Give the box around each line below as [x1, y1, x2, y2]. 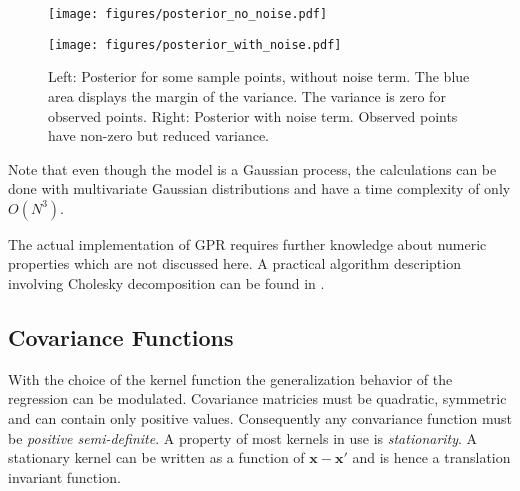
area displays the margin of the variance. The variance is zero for [48, 85, 446, 106]
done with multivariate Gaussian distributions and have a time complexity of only [8, 178, 511, 199]
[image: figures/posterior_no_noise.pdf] [48, 7, 328, 21]
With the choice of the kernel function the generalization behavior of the [8, 368, 453, 389]
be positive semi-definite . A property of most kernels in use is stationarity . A [8, 427, 478, 448]
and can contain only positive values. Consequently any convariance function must [8, 408, 512, 429]
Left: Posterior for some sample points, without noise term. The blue [48, 66, 470, 87]
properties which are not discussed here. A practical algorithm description [8, 253, 461, 274]
